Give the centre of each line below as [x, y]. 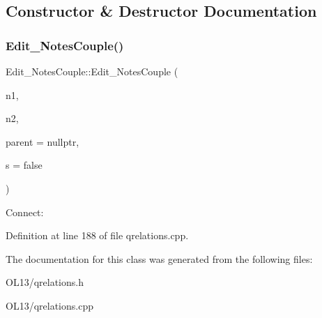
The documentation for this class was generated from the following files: [159, 258]
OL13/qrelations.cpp [49, 305]
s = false [24, 165]
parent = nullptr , [43, 141]
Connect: [25, 212]
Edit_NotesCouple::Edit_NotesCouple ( [92, 71]
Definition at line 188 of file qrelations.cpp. [97, 235]
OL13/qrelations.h [45, 282]
